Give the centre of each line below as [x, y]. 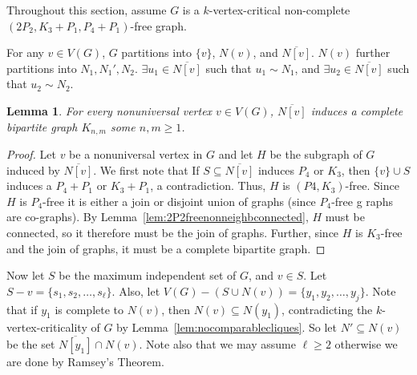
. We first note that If [146, 169]
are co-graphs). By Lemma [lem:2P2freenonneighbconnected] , [158, 217]
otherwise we [366, 344]
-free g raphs [362, 201]
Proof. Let [31, 154]
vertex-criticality [47, 327]
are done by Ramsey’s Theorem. [85, 362]
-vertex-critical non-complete [279, 10]
